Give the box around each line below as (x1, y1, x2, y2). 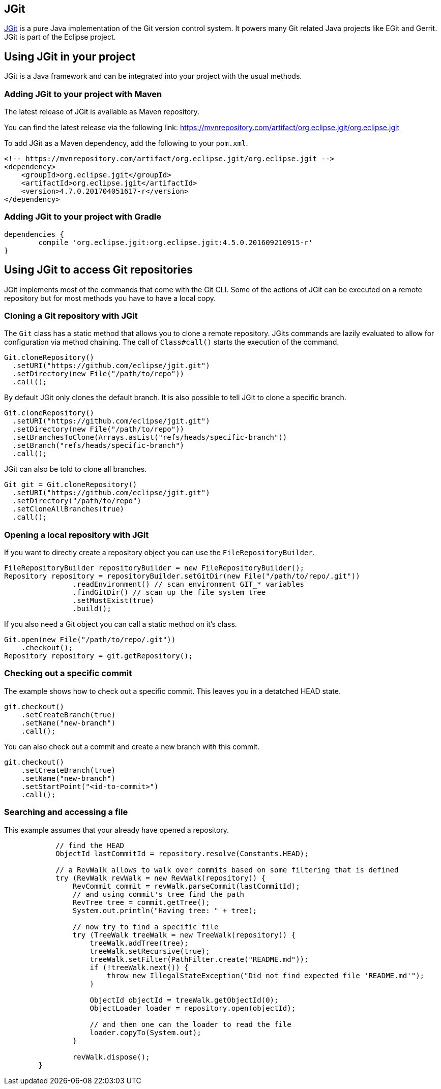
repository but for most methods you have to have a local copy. (4, 293, 216, 302)
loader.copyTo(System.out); (90, 1028, 201, 1037)
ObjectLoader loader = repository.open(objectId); (90, 1004, 296, 1012)
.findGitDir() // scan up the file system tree (72, 588, 266, 597)
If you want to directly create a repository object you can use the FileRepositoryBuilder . (4, 548, 315, 557)
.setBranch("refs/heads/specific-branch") (12, 441, 185, 450)
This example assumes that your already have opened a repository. (4, 825, 229, 834)
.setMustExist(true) (72, 596, 155, 605)
